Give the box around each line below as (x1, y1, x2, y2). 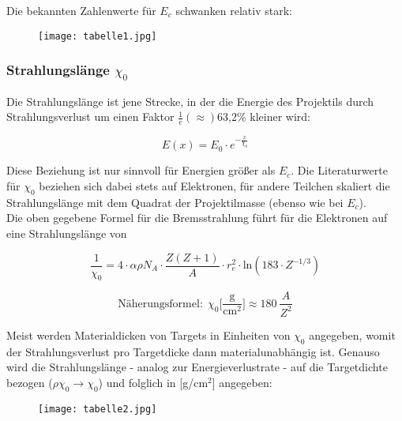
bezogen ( (6, 374, 53, 390)
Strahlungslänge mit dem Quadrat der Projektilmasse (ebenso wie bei (6, 194, 344, 210)
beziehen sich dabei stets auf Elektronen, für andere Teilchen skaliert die (39, 177, 390, 194)
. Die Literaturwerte (291, 162, 388, 179)
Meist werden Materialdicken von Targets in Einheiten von (6, 326, 291, 343)
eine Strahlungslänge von (6, 224, 127, 241)
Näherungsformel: (118, 298, 203, 310)
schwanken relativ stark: (175, 2, 292, 18)
